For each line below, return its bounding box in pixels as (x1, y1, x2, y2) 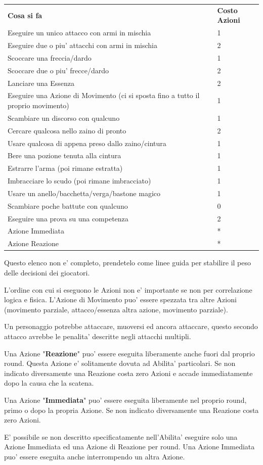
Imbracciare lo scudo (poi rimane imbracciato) (8, 175, 151, 186)
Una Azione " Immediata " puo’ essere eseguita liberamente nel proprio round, (4, 394, 247, 405)
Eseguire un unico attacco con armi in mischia (8, 27, 151, 38)
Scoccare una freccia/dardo (8, 52, 92, 63)
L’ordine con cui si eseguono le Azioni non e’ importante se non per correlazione (4, 284, 252, 295)
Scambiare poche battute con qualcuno (8, 200, 128, 211)
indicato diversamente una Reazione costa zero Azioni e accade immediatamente (4, 367, 253, 378)
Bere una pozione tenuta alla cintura (8, 150, 121, 161)
